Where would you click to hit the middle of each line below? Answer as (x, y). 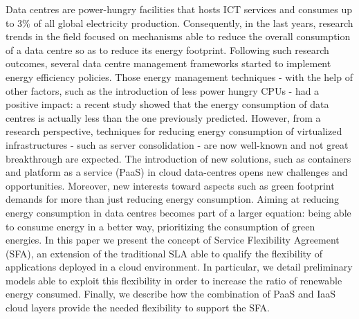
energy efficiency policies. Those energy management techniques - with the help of (179, 76)
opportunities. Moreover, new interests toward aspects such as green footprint (170, 185)
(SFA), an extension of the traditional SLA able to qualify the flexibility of (164, 253)
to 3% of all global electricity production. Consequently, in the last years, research (179, 22)
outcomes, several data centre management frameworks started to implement (168, 63)
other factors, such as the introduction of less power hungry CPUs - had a (163, 90)
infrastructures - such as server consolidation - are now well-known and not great (177, 144)
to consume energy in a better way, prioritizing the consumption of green (160, 226)
